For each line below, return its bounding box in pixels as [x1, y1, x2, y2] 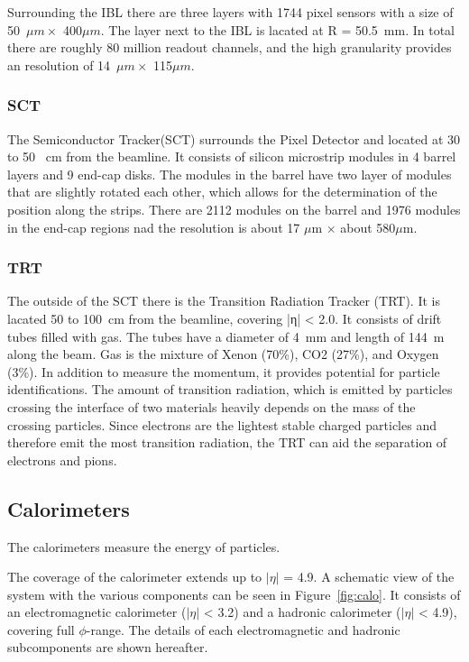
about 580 [340, 217, 396, 236]
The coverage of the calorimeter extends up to [7, 567, 262, 586]
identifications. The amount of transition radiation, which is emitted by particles [7, 380, 453, 399]
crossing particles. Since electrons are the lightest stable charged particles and [7, 415, 437, 434]
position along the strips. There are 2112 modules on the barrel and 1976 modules [7, 199, 461, 218]
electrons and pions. [7, 450, 117, 469]
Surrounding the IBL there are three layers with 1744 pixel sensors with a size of [7, 3, 454, 21]
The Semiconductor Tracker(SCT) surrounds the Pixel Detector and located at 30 [7, 129, 461, 148]
